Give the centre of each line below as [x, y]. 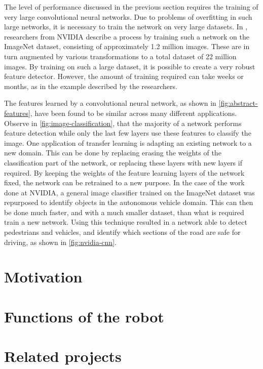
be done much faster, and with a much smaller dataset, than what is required [124, 212]
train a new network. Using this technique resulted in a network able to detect [126, 222]
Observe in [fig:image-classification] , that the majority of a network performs [123, 123]
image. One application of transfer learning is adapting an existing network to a [128, 142]
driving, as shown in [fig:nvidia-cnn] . [60, 242]
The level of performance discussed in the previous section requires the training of [131, 7]
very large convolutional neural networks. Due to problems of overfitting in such [128, 16]
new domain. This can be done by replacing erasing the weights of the [113, 153]
